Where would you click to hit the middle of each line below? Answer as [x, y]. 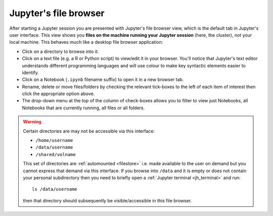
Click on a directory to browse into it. [60, 51]
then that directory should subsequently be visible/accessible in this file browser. [107, 200]
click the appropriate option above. [58, 94]
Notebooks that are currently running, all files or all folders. [83, 108]
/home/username [54, 140]
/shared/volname [56, 154]
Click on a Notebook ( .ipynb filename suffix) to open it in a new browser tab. [103, 80]
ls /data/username [55, 189]
